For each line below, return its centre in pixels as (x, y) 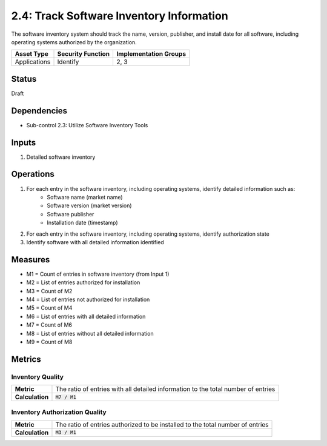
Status (24, 79)
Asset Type (31, 54)
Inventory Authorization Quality (59, 412)
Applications (33, 62)
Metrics (26, 359)
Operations (33, 174)
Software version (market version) (90, 205)
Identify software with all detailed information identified (95, 242)
